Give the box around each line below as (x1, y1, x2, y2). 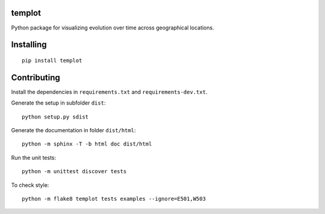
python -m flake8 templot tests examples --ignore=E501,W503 (22, 195, 206, 202)
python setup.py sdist (22, 113, 89, 120)
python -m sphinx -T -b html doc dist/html (22, 141, 152, 147)
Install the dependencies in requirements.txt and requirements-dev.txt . (11, 88, 208, 96)
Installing (11, 40, 48, 50)
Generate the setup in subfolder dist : (11, 99, 106, 106)
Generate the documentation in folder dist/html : (11, 127, 136, 133)
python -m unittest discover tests (22, 168, 127, 175)
